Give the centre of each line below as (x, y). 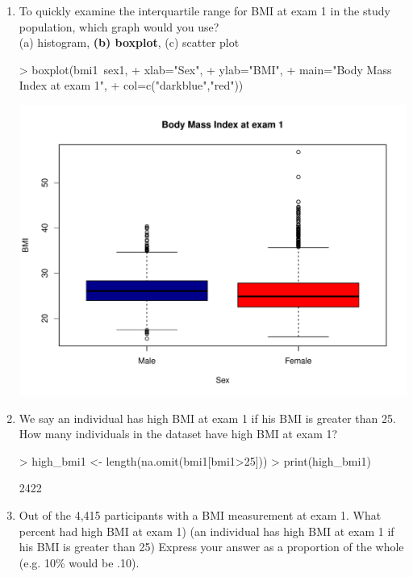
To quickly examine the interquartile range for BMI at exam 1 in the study (204, 10)
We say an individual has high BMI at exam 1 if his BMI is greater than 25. (207, 418)
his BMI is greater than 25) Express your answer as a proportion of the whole (211, 547)
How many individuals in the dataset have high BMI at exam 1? (178, 434)
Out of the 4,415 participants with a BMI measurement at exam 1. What (200, 515)
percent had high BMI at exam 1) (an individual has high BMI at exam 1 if (206, 531)
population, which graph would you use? (119, 26)
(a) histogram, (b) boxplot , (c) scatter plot (129, 42)
